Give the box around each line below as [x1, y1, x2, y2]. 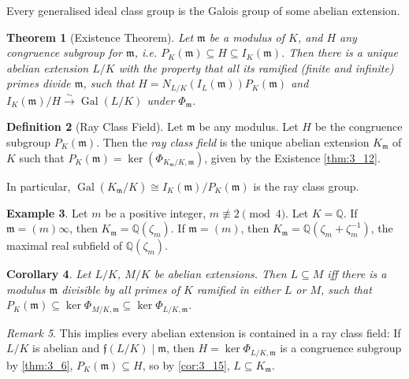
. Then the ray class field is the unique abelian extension [96, 134, 370, 150]
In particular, [6, 177, 71, 194]
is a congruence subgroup [280, 340, 402, 356]
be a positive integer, [105, 204, 206, 221]
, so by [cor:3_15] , [142, 356, 230, 373]
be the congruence [314, 118, 403, 135]
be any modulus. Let [199, 118, 299, 135]
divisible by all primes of [61, 281, 180, 297]
